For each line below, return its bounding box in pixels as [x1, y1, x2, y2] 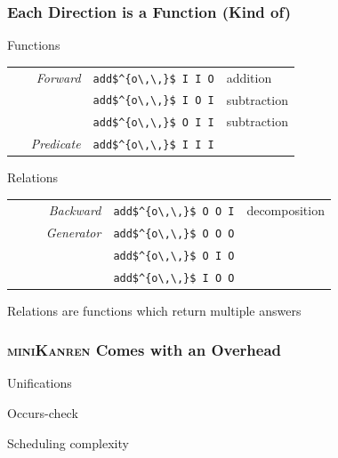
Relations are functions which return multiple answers [7, 301, 302, 319]
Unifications [7, 374, 72, 392]
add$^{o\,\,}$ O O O [113, 227, 235, 240]
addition [226, 68, 272, 86]
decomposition [246, 200, 325, 219]
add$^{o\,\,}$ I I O [93, 72, 214, 85]
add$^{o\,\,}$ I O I [93, 94, 214, 108]
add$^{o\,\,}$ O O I [113, 205, 235, 218]
